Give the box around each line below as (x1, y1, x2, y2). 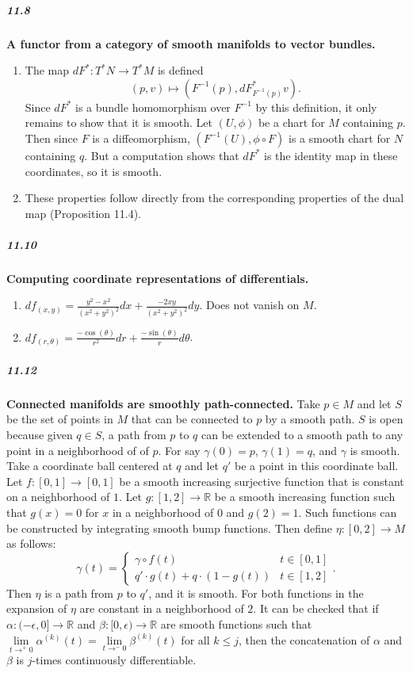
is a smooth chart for (288, 129, 391, 146)
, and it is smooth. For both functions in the (148, 584, 364, 601)
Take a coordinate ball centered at (6, 457, 173, 474)
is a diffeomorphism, (92, 129, 190, 146)
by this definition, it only (255, 98, 377, 115)
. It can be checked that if (253, 600, 379, 617)
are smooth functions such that (160, 615, 312, 632)
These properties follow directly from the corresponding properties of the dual (25, 189, 404, 206)
